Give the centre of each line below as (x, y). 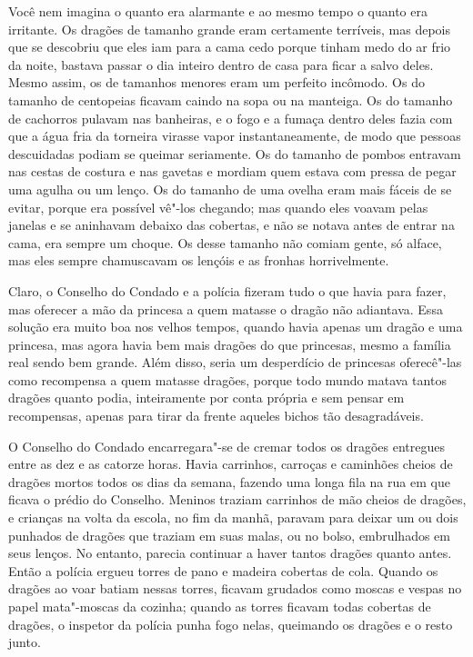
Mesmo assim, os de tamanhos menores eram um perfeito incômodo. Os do (216, 82)
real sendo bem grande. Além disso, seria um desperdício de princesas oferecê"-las (235, 362)
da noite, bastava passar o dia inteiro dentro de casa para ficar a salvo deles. (221, 64)
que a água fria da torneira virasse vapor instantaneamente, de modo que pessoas (235, 136)
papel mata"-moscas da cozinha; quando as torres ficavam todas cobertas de (220, 606)
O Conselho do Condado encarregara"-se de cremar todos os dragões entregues (226, 446)
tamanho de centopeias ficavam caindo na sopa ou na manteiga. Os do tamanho (231, 100)
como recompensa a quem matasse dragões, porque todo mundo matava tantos (227, 379)
